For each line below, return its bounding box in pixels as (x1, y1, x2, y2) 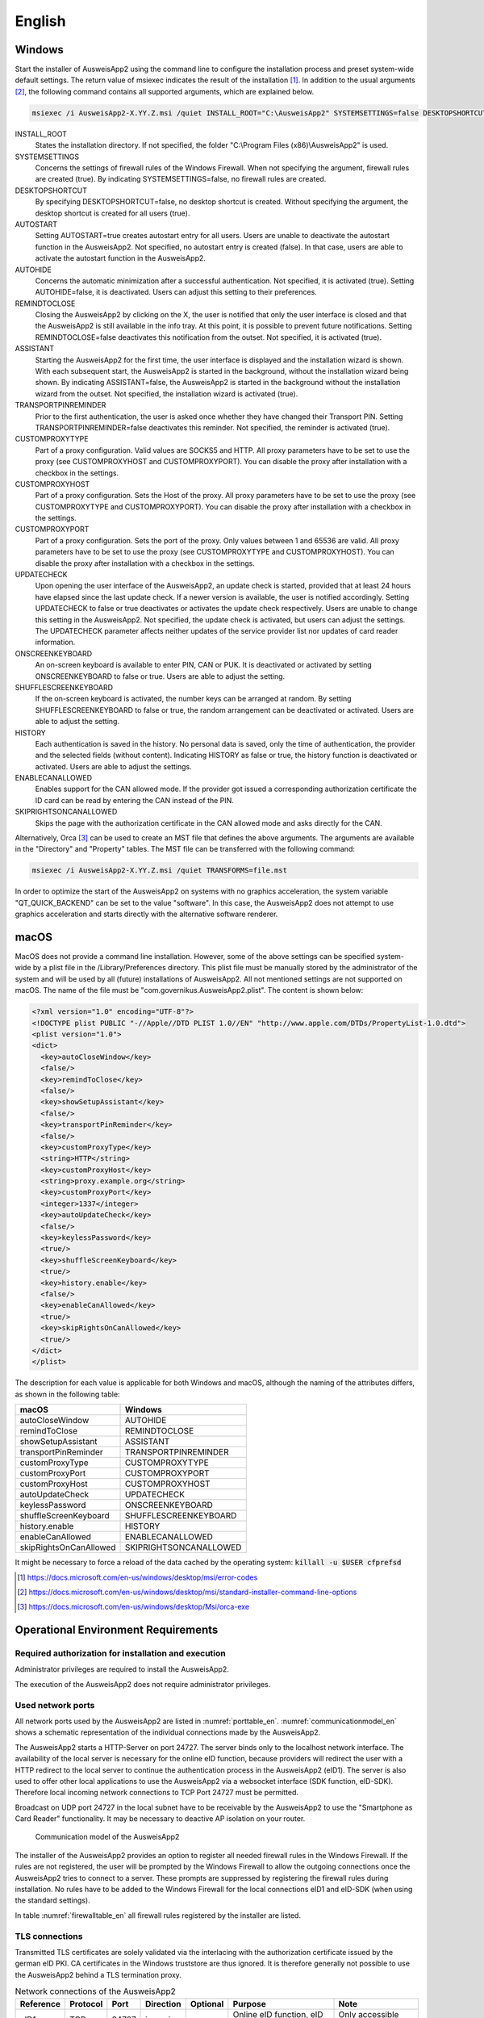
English (15, 12, 66, 30)
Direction (145, 1998, 181, 2009)
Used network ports (15, 1699, 95, 1710)
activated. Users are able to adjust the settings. (35, 761, 193, 771)
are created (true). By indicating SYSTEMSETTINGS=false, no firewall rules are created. (35, 174, 327, 184)
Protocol (69, 1998, 103, 2009)
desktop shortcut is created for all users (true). (35, 208, 190, 218)
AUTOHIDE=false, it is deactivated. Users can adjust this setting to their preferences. (35, 287, 318, 297)
